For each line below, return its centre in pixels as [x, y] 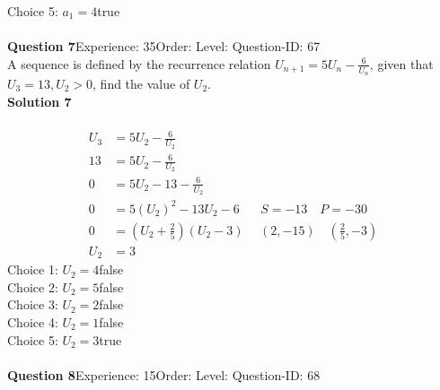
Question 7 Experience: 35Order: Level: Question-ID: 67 [164, 46]
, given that [401, 63]
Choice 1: [33, 269]
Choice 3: [33, 304]
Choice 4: [33, 321]
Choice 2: [33, 286]
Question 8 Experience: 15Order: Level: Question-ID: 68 [164, 374]
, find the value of [141, 84]
